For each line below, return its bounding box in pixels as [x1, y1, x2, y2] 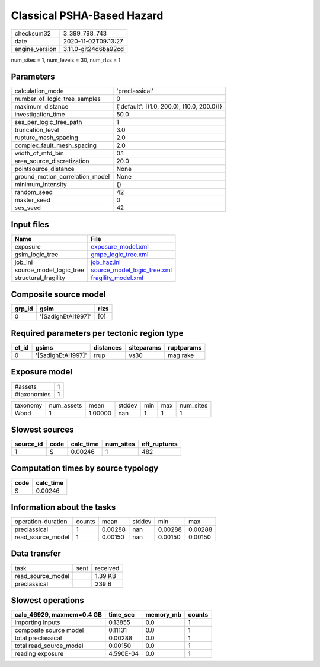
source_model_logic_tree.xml [91, 266, 172, 274]
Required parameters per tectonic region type [11, 328, 184, 338]
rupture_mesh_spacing [14, 134, 78, 142]
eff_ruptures [141, 440, 178, 448]
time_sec [108, 611, 135, 619]
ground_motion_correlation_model [14, 173, 110, 181]
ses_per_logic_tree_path [14, 118, 82, 126]
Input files [11, 220, 50, 230]
